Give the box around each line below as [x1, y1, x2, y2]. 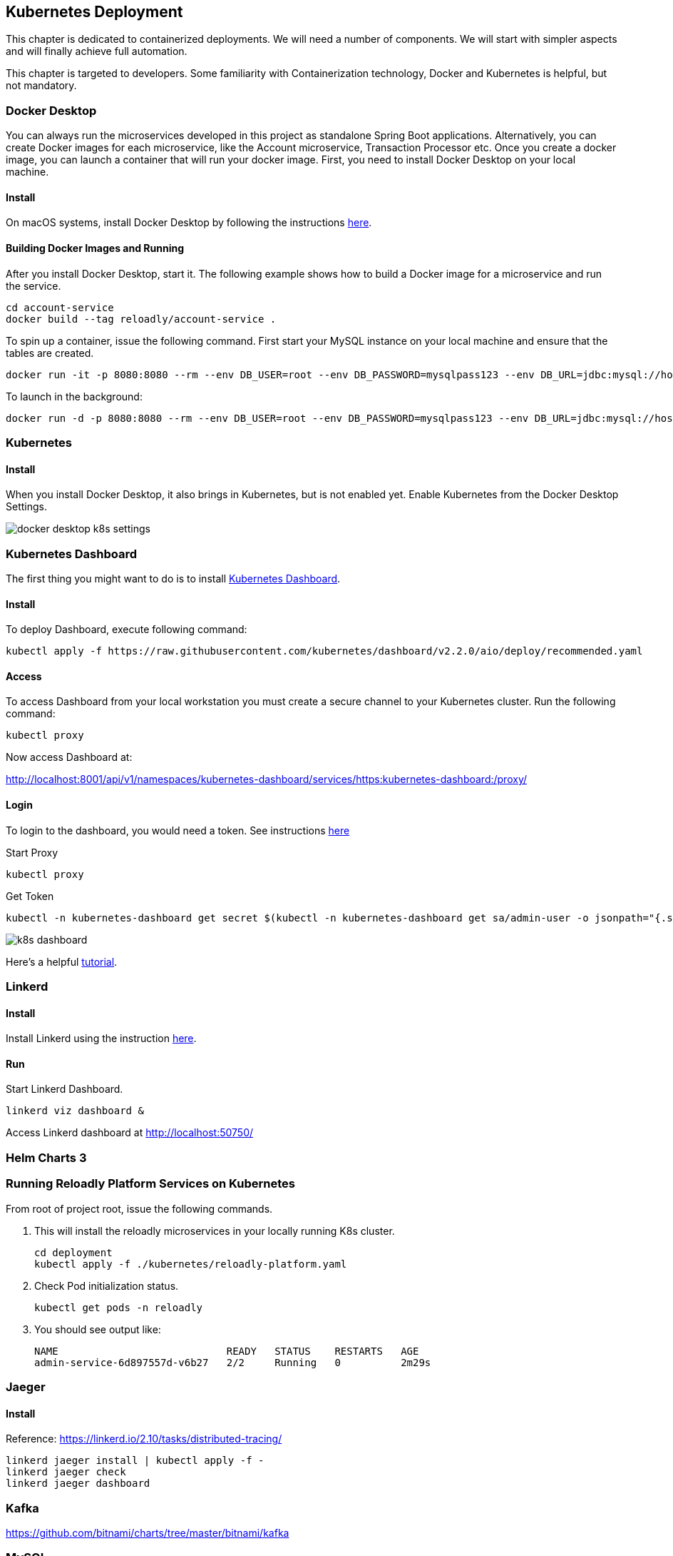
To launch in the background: [6, 390, 143, 403]
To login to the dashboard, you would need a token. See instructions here [6, 824, 350, 837]
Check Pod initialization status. [34, 1279, 179, 1292]
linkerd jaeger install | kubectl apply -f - [6, 1455, 264, 1467]
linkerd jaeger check [6, 1466, 126, 1478]
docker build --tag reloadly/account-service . [6, 313, 277, 325]
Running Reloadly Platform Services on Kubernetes [6, 1176, 295, 1191]
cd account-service [6, 301, 114, 313]
